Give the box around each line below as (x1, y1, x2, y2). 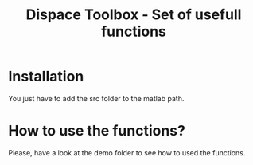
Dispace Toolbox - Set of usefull (25, 6, 242, 24)
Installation (8, 68, 84, 85)
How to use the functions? (8, 122, 185, 140)
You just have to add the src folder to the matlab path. (8, 93, 185, 103)
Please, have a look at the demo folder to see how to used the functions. (8, 147, 246, 157)
